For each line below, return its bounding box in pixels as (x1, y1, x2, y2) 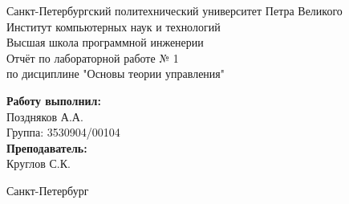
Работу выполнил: (6, 92, 101, 108)
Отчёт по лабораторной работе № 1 (6, 49, 179, 66)
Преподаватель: (6, 139, 87, 156)
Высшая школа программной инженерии (6, 34, 204, 51)
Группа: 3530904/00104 (6, 124, 120, 141)
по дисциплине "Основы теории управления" (6, 65, 225, 82)
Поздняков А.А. (6, 108, 83, 124)
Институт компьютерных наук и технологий (6, 18, 221, 35)
